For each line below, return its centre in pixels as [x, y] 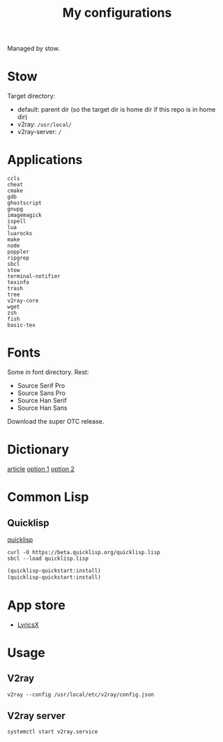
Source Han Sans [42, 408]
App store [37, 605]
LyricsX [28, 624]
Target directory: [31, 96]
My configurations [117, 13]
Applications [45, 160]
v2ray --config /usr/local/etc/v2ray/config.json [81, 695]
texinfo [18, 283]
